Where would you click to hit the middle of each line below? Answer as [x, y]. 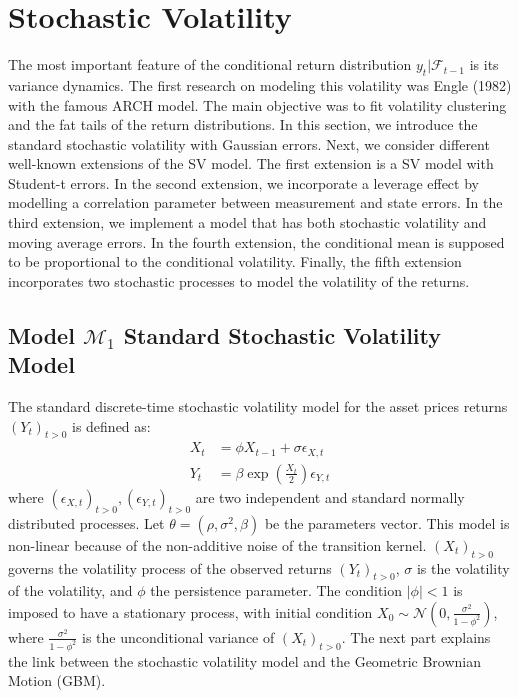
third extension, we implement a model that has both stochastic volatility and [247, 222]
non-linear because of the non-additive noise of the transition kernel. [217, 544]
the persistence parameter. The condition [276, 590]
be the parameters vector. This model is [387, 522]
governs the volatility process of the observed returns [170, 567]
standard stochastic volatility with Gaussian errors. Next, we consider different [249, 143]
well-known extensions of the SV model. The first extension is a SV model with [251, 163]
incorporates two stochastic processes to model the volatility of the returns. [239, 280]
